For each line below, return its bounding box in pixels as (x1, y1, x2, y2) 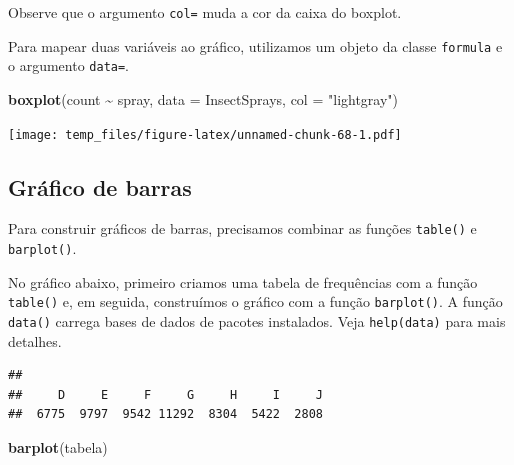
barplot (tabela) (8, 437, 108, 458)
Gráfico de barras (8, 171, 192, 202)
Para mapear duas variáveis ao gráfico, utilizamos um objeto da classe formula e (8, 35, 503, 56)
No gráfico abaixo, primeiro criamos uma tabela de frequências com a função (8, 271, 478, 292)
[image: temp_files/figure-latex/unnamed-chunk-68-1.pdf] (8, 127, 402, 142)
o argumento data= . (8, 55, 130, 76)
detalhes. (8, 330, 62, 351)
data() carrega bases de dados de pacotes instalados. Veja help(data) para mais (8, 310, 506, 331)
